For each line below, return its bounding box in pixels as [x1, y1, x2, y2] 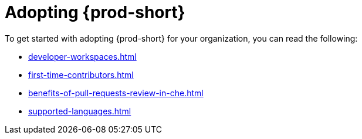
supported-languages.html [28, 106, 131, 116]
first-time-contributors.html [28, 69, 134, 80]
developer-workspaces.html [28, 51, 137, 62]
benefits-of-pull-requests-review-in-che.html [28, 87, 204, 98]
